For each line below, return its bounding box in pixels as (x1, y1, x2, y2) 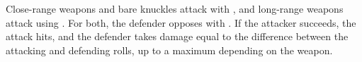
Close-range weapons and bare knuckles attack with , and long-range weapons (6, 1, 344, 15)
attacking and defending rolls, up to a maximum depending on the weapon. (6, 42, 333, 57)
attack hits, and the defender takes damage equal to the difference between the (6, 29, 349, 44)
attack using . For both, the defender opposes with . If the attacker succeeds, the (6, 15, 356, 30)
